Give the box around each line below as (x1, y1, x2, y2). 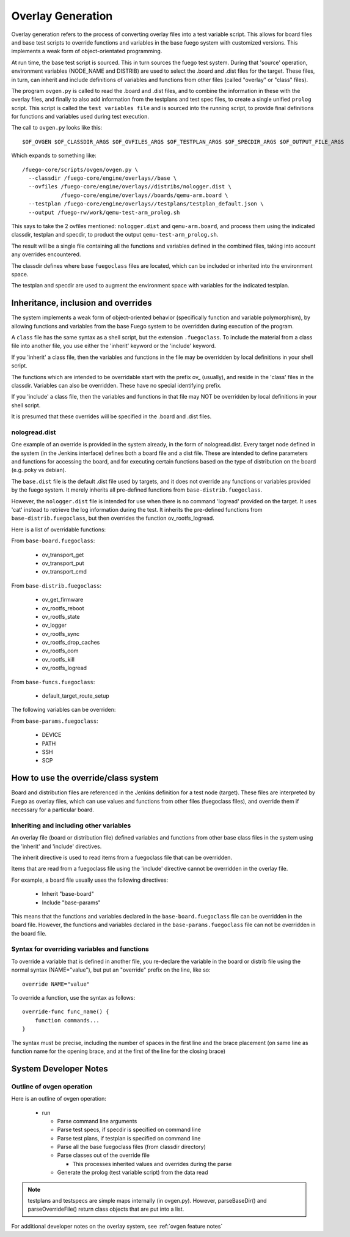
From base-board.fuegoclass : (11, 537, 95, 544)
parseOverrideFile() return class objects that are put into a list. (27, 1205, 184, 1213)
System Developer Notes (11, 1063, 108, 1074)
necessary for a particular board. (11, 806, 95, 813)
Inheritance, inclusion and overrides (11, 298, 152, 308)
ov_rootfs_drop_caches (42, 639, 100, 646)
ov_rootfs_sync (42, 630, 79, 637)
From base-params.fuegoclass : (11, 717, 98, 725)
